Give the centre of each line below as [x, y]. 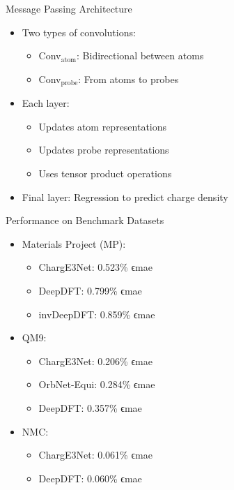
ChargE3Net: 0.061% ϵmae [95, 455]
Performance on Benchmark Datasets [85, 220]
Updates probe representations [104, 150]
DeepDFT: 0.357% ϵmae [90, 407]
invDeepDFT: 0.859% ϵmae [97, 314]
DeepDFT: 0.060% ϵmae [90, 478]
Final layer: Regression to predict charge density [125, 196]
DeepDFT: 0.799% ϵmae [90, 290]
